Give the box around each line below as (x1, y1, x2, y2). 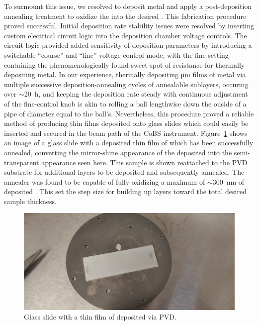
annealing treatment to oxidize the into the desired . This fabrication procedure (4, 10, 247, 21)
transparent (4, 157, 39, 167)
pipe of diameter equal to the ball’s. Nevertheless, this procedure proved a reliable (4, 108, 254, 118)
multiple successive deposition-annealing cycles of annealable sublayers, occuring (4, 79, 249, 89)
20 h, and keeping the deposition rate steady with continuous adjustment (24, 89, 248, 99)
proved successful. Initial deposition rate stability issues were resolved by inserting (4, 20, 255, 31)
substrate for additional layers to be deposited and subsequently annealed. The (4, 167, 245, 177)
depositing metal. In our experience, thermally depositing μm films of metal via (4, 69, 246, 80)
